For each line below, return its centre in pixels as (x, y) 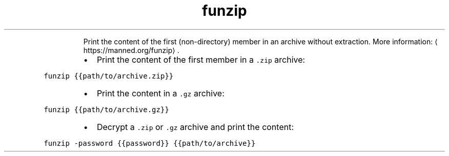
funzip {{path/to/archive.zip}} (109, 76)
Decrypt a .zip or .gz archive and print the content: (195, 127)
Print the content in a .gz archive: (160, 93)
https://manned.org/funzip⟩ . (131, 50)
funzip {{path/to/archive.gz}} (106, 109)
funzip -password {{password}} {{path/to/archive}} (150, 143)
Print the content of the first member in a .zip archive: (201, 59)
